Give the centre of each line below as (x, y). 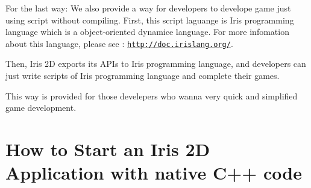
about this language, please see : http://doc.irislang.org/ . (119, 43)
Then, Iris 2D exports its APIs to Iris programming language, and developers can (156, 64)
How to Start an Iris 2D (108, 149)
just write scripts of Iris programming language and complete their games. (143, 76)
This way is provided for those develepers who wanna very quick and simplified (152, 96)
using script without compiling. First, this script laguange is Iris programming (150, 20)
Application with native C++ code (154, 173)
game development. (41, 108)
